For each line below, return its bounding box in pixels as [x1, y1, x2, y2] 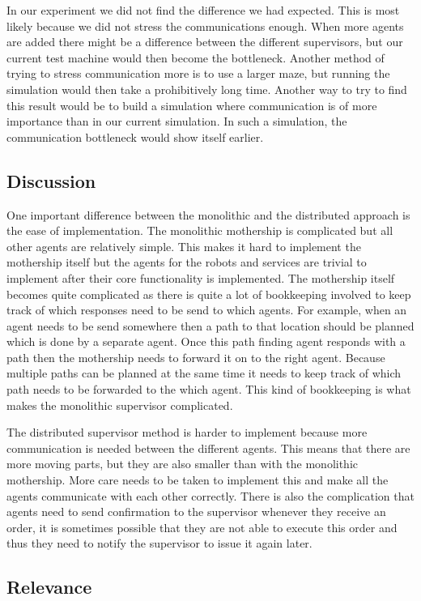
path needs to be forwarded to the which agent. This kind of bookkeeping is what [6, 381, 411, 398]
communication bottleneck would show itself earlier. [6, 128, 264, 145]
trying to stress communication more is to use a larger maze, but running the [6, 65, 390, 82]
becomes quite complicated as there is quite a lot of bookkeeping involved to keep [6, 285, 411, 302]
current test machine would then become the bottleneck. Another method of [6, 49, 385, 66]
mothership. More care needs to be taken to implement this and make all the [6, 471, 389, 488]
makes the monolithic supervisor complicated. [6, 396, 233, 413]
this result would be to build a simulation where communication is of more [6, 96, 377, 113]
